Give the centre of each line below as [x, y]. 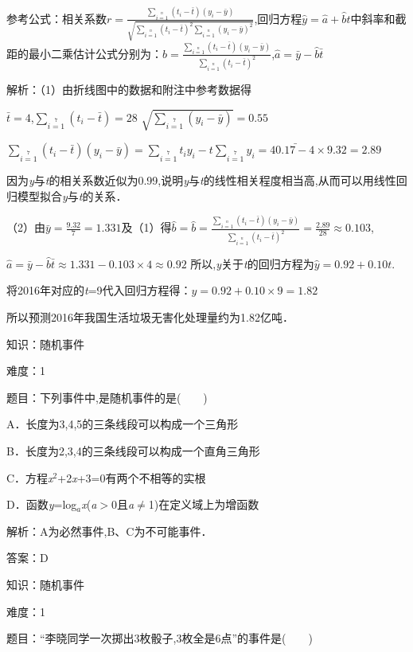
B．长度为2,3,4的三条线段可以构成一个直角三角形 [133, 450]
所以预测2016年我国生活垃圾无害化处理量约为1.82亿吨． [150, 317]
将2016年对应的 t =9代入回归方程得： [99, 290]
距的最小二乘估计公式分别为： [84, 53]
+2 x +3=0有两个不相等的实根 [132, 477]
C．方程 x [30, 477]
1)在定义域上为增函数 [204, 504]
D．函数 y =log [42, 504]
